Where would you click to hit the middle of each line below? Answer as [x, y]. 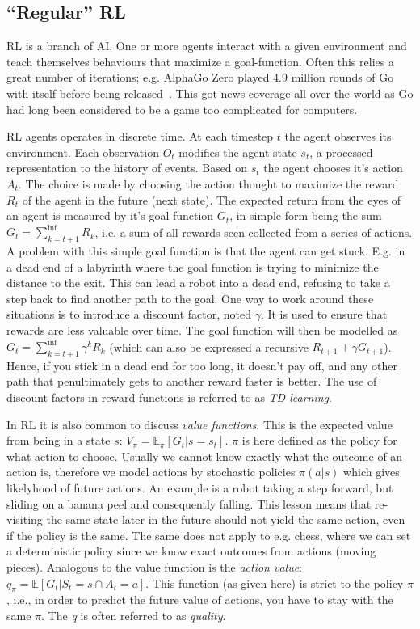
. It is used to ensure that [324, 314]
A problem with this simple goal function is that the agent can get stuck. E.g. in [206, 251]
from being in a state [59, 440]
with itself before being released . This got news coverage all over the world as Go [210, 93]
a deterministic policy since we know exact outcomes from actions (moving [191, 551]
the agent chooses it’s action [333, 168]
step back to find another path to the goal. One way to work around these [190, 298]
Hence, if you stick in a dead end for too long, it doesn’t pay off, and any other [202, 365]
